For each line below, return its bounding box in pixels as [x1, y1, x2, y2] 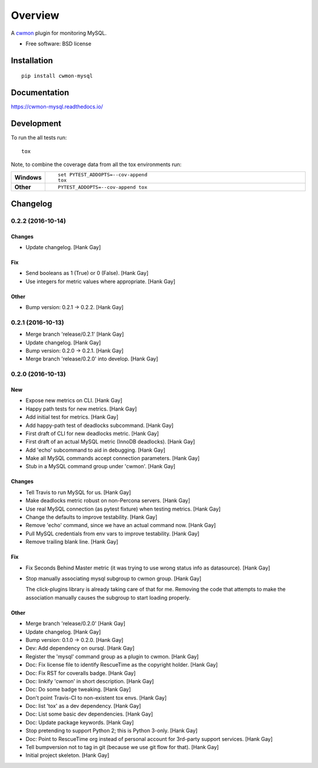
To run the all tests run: [11, 134, 67, 141]
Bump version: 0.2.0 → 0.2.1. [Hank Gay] [25, 347, 124, 354]
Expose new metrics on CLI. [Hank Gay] [25, 397, 123, 404]
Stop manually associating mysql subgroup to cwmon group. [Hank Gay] [25, 575, 201, 582]
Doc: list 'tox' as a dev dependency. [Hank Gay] [25, 703, 141, 710]
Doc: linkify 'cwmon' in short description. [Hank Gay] [25, 677, 154, 684]
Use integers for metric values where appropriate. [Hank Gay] [25, 277, 176, 285]
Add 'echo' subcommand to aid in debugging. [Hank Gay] [25, 446, 165, 453]
